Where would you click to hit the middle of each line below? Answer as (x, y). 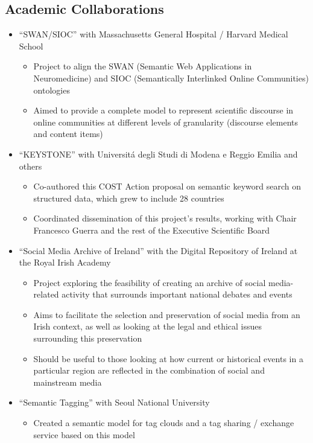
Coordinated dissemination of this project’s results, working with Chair (165, 218)
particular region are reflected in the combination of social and (149, 370)
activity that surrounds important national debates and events (177, 294)
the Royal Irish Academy (65, 262)
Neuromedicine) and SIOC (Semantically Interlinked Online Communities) (171, 78)
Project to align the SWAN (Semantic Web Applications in (143, 66)
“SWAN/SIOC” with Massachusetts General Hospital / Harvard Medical (153, 34)
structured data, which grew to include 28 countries (129, 198)
